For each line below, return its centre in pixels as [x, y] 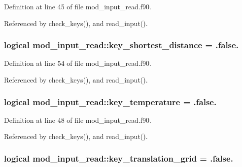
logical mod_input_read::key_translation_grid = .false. [119, 158]
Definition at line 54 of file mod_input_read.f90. [78, 63]
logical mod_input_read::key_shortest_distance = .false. [121, 45]
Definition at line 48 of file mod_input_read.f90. [78, 120]
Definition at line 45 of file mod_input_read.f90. [78, 6]
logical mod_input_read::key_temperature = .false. [110, 101]
